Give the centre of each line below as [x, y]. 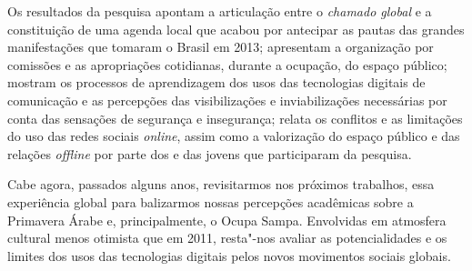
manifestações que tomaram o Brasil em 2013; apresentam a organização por [221, 47]
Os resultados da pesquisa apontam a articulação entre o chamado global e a [220, 11]
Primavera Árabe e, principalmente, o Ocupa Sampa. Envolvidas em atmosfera [227, 220]
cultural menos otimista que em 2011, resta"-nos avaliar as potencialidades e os [227, 238]
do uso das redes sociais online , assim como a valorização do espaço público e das [234, 136]
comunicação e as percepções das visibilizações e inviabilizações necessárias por [227, 100]
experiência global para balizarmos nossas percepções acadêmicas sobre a [211, 201]
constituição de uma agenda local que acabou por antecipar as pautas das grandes [236, 29]
